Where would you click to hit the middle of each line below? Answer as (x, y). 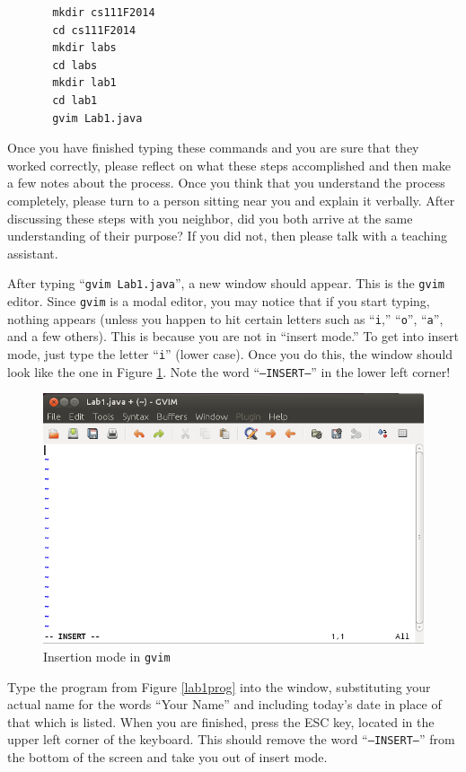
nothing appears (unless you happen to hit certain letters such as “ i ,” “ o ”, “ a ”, (225, 318)
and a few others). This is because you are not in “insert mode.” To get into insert (233, 336)
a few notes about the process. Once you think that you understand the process (226, 183)
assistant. (33, 253)
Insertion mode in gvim (107, 657)
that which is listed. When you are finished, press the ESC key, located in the (221, 721)
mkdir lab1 (84, 83)
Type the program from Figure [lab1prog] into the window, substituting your (219, 686)
